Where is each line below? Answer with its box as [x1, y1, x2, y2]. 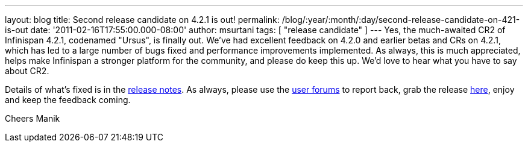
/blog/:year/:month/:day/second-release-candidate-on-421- [281, 14, 520, 25]
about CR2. [5, 66, 49, 76]
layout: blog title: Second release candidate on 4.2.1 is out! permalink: [5, 14, 280, 25]
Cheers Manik [5, 113, 60, 124]
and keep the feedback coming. [5, 95, 131, 105]
